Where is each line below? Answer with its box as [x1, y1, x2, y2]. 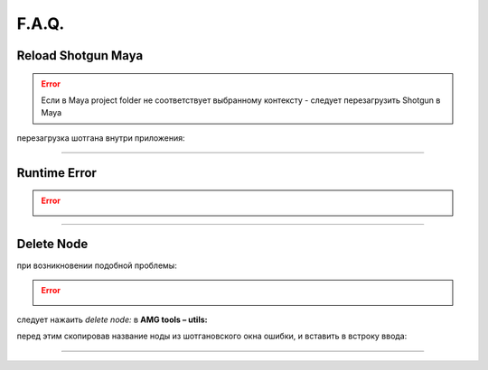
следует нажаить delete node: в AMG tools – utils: [16, 314, 208, 325]
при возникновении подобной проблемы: [16, 260, 178, 271]
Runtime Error [16, 165, 97, 180]
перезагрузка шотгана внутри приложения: [16, 132, 185, 143]
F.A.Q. [16, 14, 65, 33]
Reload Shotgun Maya [16, 48, 144, 63]
